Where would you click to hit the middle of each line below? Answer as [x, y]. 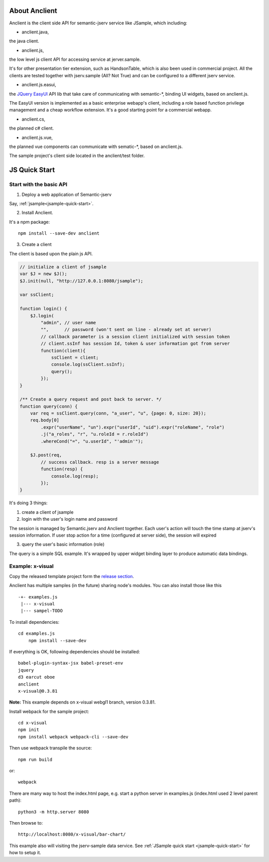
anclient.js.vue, [37, 138]
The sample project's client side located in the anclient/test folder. [77, 156]
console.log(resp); [75, 476]
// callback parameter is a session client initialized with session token [135, 337]
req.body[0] [45, 420]
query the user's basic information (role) [63, 544]
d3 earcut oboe [37, 677]
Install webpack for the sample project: [49, 711]
